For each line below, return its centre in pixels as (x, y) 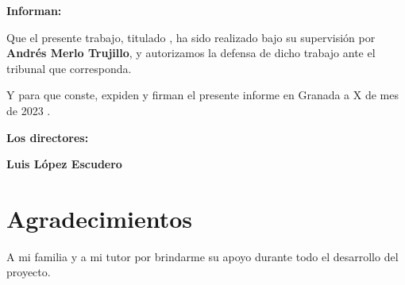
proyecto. (29, 272)
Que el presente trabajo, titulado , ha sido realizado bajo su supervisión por (191, 37)
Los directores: (48, 137)
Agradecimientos (100, 218)
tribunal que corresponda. (69, 68)
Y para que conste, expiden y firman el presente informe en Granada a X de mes (202, 95)
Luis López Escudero (64, 164)
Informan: (34, 10)
